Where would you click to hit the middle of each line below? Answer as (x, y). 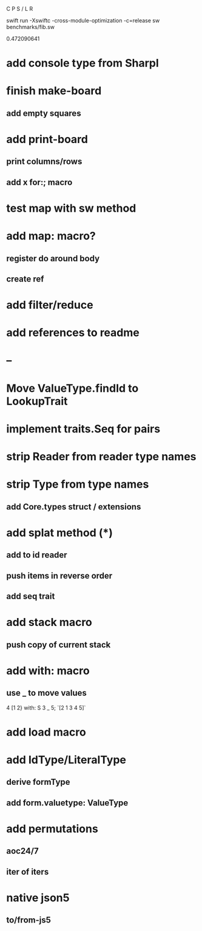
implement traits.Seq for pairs (83, 429)
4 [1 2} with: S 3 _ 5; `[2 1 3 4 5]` (46, 707)
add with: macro (48, 671)
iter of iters (28, 872)
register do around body (53, 258)
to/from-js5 (29, 920)
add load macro (46, 732)
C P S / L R (20, 9)
